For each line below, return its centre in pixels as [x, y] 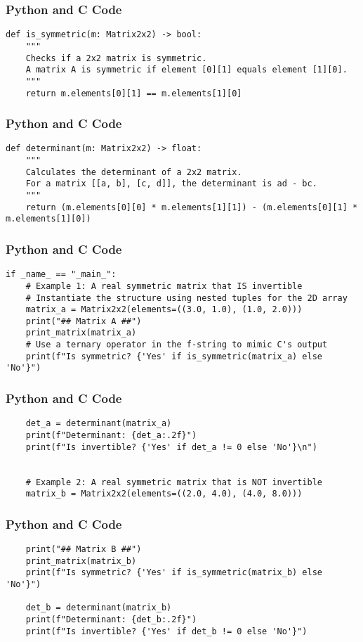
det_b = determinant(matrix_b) [99, 608]
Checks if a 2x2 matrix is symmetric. [116, 58]
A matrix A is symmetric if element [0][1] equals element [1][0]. [186, 70]
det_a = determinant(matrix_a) [99, 424]
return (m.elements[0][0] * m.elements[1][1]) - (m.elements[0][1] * [192, 207]
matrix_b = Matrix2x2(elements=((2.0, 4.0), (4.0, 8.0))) [164, 494]
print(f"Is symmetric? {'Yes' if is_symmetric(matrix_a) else [174, 356]
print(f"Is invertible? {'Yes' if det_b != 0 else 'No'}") [166, 631]
